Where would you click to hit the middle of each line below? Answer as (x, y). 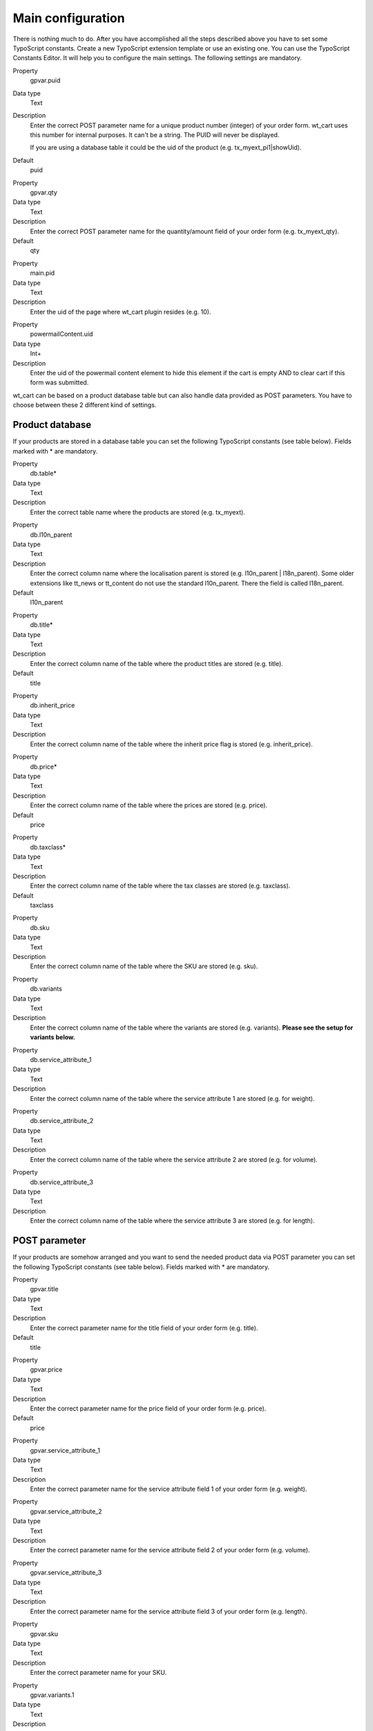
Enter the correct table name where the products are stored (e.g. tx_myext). (137, 512)
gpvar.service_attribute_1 (65, 1450)
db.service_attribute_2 (62, 1121)
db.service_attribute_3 (61, 1182)
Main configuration (69, 18)
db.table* (43, 474)
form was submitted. (59, 383)
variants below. (52, 1037)
